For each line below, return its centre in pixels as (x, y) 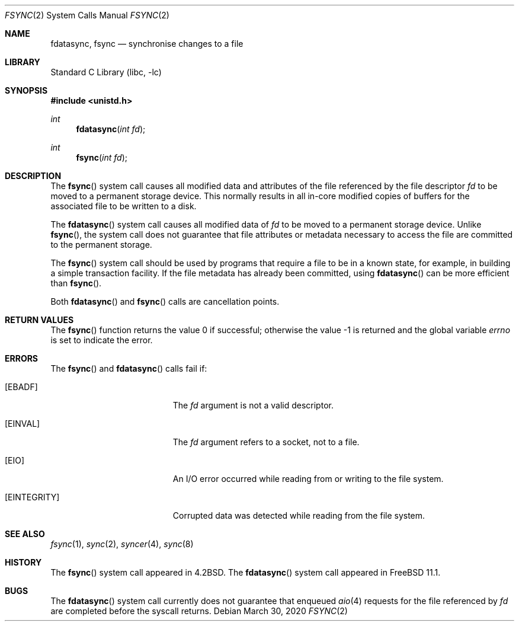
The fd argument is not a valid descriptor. (253, 405)
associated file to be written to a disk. (124, 206)
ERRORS (22, 358)
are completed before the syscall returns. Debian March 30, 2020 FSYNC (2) (199, 611)
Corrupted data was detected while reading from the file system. (299, 515)
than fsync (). (76, 283)
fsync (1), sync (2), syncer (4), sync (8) (122, 544)
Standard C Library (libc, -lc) (106, 72)
